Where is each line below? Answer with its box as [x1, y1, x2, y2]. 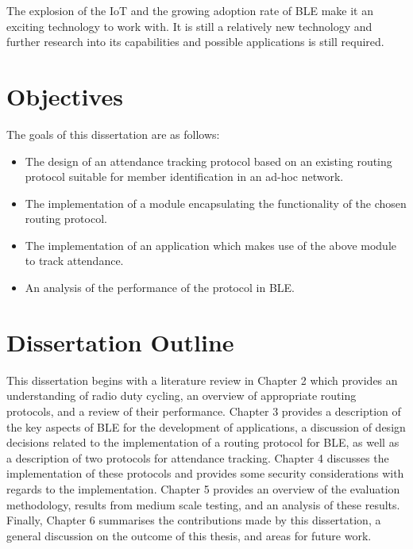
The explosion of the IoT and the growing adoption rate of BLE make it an [6, 2, 373, 18]
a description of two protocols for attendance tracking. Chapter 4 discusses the [6, 449, 389, 466]
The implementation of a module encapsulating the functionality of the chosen [25, 194, 407, 211]
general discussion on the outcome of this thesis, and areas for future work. [6, 527, 372, 543]
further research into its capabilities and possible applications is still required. [6, 33, 384, 50]
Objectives [6, 79, 123, 112]
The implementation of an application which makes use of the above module [25, 236, 396, 253]
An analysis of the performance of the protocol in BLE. [25, 279, 295, 296]
